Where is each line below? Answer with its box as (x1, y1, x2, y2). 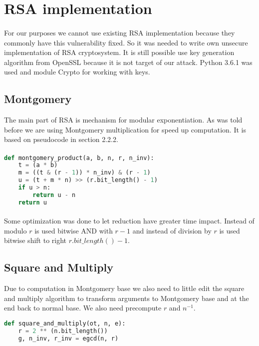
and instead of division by (132, 225, 212, 235)
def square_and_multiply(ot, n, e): (4, 320, 126, 327)
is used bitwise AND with (34, 225, 113, 235)
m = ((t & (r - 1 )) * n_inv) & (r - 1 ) (18, 169, 151, 176)
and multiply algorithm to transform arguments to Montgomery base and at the (4, 292, 249, 303)
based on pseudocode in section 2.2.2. (4, 134, 118, 144)
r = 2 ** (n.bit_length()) (18, 327, 108, 334)
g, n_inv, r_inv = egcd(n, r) (18, 334, 119, 342)
